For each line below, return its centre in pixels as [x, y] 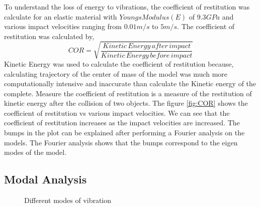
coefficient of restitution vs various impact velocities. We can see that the [117, 113]
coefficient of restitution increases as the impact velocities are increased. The [122, 123]
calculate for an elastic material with [61, 16]
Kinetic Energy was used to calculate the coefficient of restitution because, [119, 63]
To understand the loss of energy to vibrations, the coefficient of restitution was [127, 7]
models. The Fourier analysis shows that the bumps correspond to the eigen [121, 142]
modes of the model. [35, 152]
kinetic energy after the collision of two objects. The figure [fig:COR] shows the [126, 103]
